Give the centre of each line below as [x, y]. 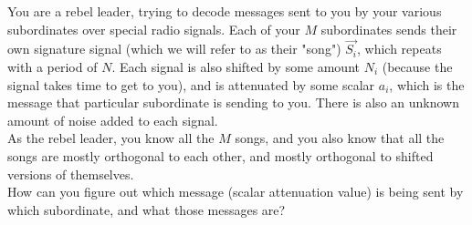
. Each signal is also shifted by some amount [236, 66]
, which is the [427, 84]
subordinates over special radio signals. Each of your [154, 29]
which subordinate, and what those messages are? [147, 209]
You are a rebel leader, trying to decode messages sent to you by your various [225, 11]
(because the [417, 66]
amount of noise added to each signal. [113, 120]
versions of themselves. [71, 174]
